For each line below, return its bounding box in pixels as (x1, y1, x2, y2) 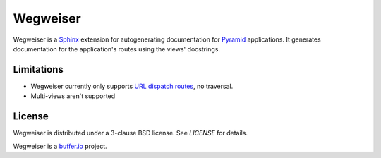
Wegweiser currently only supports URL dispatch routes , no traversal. (30, 82, 234, 90)
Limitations (13, 63, 64, 75)
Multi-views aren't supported (30, 92, 116, 100)
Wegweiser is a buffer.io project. (13, 142, 107, 150)
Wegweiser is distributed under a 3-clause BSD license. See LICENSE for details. (13, 129, 248, 138)
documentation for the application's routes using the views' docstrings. (13, 44, 220, 53)
